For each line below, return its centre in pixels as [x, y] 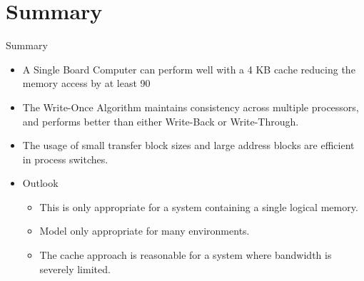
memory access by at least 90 [86, 83]
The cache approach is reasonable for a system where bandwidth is [186, 255]
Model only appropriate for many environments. [145, 231]
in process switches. [65, 159]
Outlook [40, 183]
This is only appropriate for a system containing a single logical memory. [199, 206]
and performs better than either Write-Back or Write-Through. [161, 121]
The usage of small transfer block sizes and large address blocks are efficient [188, 145]
